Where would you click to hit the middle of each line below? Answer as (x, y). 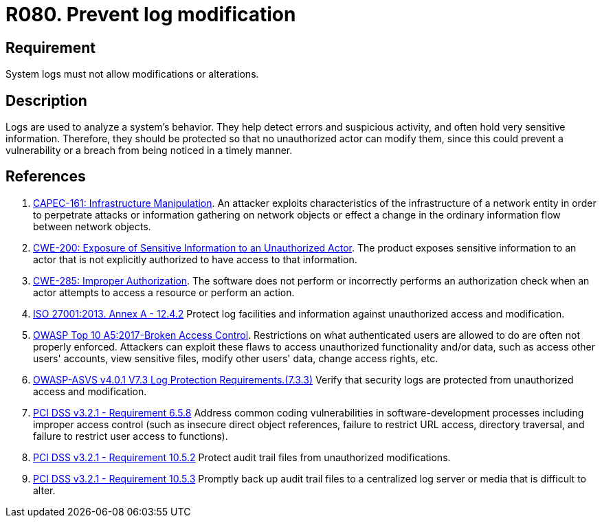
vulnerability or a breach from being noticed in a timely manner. (149, 151)
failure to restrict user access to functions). (131, 436)
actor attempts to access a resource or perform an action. (164, 292)
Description (46, 100)
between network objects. (92, 226)
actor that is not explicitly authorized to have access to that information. (195, 259)
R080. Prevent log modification (151, 14)
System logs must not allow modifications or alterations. (132, 74)
